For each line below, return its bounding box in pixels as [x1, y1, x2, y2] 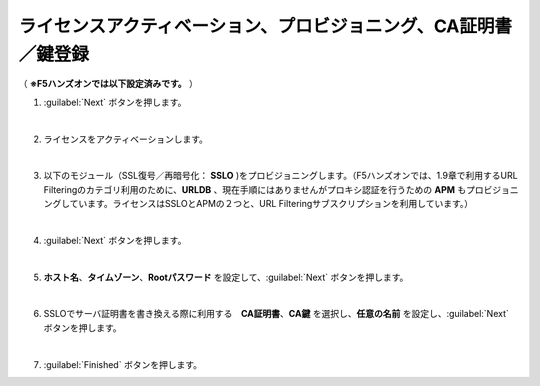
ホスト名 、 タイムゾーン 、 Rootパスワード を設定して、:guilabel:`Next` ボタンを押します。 [43, 271, 409, 283]
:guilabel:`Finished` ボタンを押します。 [43, 358, 202, 370]
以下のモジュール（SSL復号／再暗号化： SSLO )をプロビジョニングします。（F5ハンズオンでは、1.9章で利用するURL [43, 170, 519, 182]
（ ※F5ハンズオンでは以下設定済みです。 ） [18, 78, 199, 90]
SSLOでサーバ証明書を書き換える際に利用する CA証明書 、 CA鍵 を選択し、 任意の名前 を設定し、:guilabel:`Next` [43, 308, 510, 320]
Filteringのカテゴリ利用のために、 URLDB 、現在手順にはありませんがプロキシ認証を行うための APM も [43, 183, 467, 195]
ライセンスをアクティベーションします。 [43, 133, 209, 145]
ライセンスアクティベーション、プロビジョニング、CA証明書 [18, 15, 513, 37]
